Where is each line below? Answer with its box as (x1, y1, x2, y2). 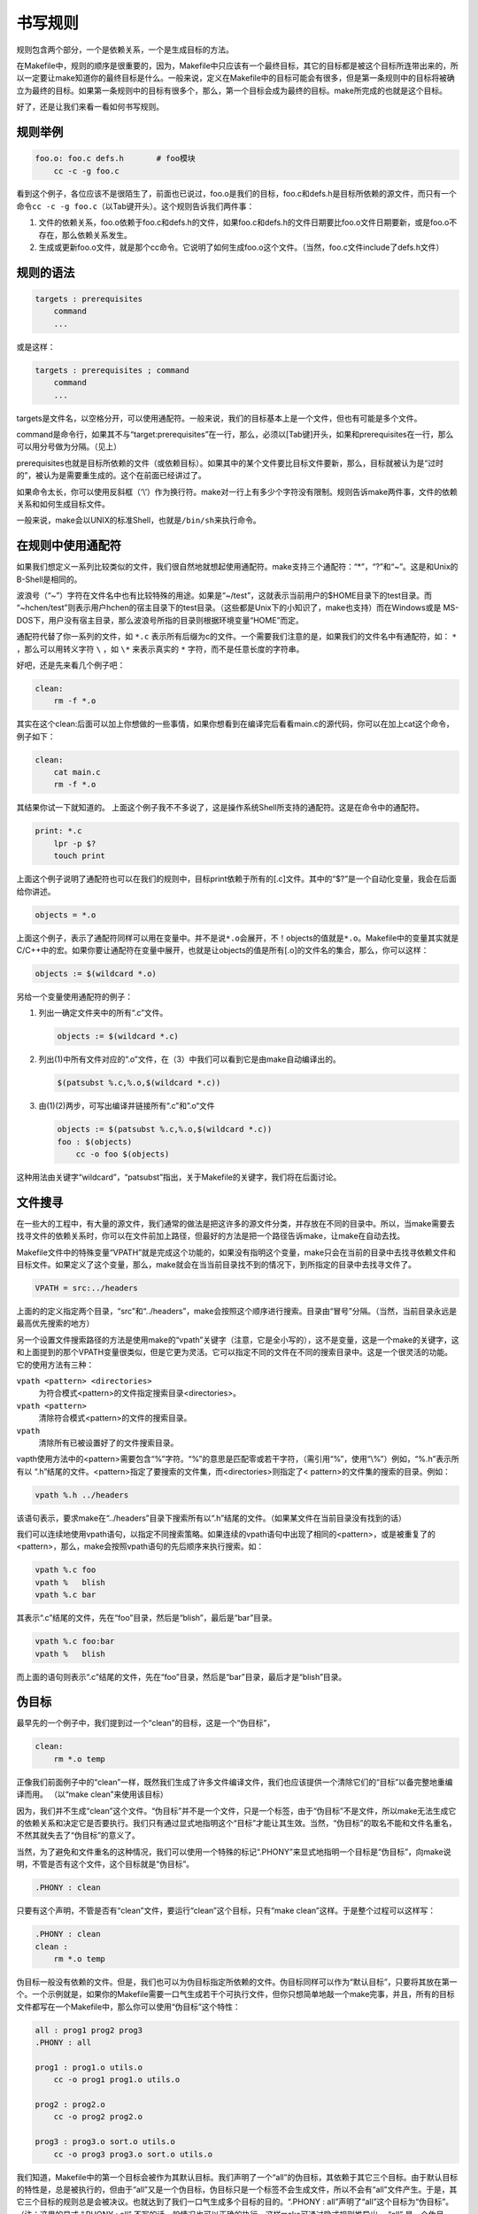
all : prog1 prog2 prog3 (35, 2024, 143, 2035)
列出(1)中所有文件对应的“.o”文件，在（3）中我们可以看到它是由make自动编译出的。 (38, 1054, 341, 1064)
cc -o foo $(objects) (75, 1150, 170, 1159)
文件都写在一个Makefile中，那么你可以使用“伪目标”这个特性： (16, 2001, 241, 2012)
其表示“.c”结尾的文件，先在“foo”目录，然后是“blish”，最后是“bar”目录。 (16, 1613, 277, 1623)
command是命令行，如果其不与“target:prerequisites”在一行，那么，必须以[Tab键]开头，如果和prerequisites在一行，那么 (16, 429, 454, 439)
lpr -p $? (53, 838, 96, 848)
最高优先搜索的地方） (16, 1318, 95, 1328)
